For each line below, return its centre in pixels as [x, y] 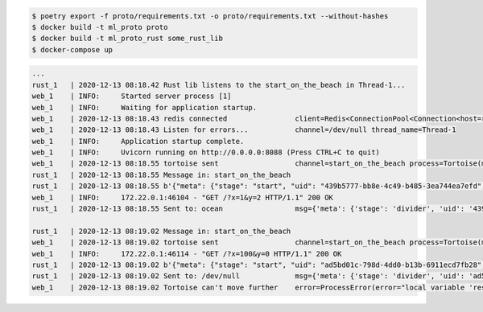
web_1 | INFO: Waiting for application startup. [144, 107]
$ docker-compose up [72, 49]
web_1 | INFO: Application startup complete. [138, 141]
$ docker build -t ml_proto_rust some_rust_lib [127, 39]
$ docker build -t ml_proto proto [100, 27]
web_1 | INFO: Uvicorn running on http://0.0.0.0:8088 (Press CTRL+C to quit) [206, 152]
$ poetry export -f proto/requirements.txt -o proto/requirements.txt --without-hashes [210, 16]
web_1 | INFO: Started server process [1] [132, 96]
